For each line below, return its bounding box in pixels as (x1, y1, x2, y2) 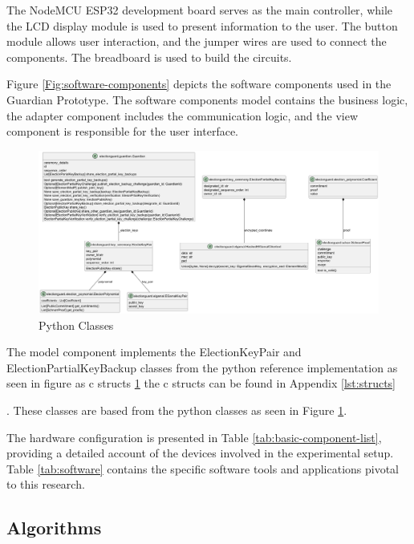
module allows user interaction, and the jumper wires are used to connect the (6, 33, 387, 50)
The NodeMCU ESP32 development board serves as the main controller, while (6, 2, 393, 18)
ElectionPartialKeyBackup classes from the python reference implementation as (6, 359, 398, 376)
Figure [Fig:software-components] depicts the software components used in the (6, 75, 392, 92)
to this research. (6, 476, 85, 493)
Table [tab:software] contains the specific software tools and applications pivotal (6, 460, 399, 477)
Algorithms (6, 515, 102, 540)
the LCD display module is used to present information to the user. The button (6, 17, 398, 34)
